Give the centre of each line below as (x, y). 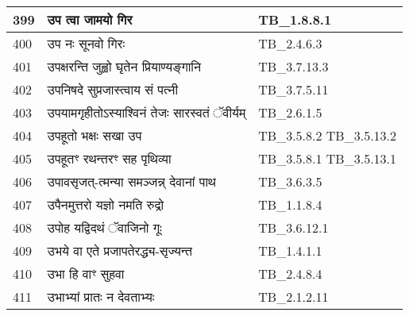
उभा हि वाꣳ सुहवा (86, 274)
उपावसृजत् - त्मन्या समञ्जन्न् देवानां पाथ (131, 181)
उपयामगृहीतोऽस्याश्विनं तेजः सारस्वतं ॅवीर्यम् (147, 112)
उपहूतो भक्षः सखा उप (95, 135)
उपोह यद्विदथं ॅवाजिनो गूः (104, 227)
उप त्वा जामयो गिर (90, 19)
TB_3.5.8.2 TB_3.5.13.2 (328, 135)
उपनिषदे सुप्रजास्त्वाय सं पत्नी (112, 89)
